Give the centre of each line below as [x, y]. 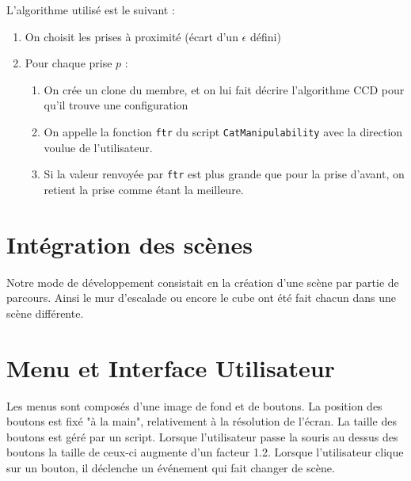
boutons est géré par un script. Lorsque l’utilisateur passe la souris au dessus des [202, 436]
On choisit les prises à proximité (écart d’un [131, 36]
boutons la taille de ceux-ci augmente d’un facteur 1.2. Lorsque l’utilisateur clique [205, 452]
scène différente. [45, 313]
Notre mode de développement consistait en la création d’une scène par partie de [203, 282]
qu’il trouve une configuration [116, 105]
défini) [265, 36]
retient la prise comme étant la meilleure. [144, 189]
